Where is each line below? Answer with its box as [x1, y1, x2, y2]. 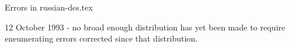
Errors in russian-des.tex [5, 1, 93, 13]
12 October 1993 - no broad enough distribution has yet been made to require [5, 20, 285, 33]
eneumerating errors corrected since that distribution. [5, 32, 198, 44]
